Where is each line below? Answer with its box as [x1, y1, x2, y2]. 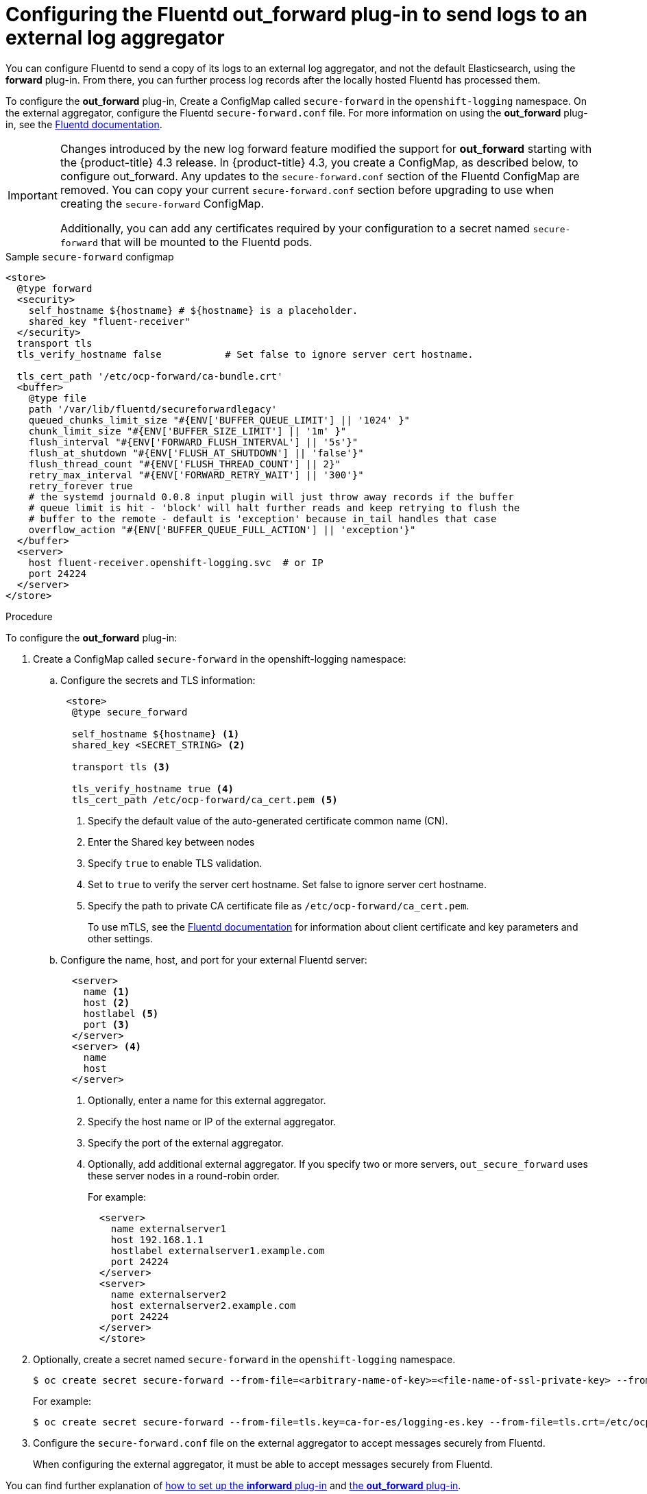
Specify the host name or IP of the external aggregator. [88, 1115, 337, 1127]
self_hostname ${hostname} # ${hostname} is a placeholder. [28, 304, 358, 316]
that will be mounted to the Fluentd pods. [101, 234, 313, 249]
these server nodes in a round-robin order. [88, 1169, 280, 1181]
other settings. [88, 932, 154, 944]
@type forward [16, 282, 93, 294]
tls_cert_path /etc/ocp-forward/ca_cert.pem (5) [71, 794, 338, 805]
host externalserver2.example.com [110, 1299, 296, 1311]
